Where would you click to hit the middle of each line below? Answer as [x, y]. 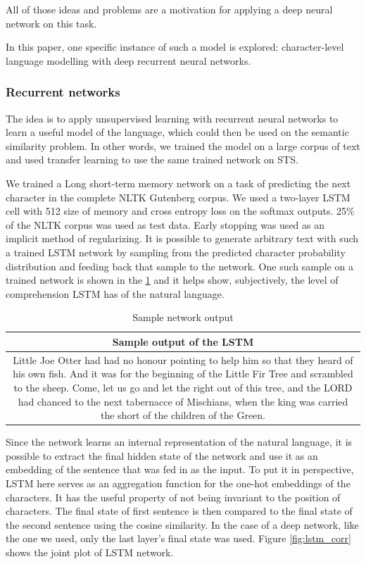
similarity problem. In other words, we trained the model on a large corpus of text [183, 145]
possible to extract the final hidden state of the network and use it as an [162, 455]
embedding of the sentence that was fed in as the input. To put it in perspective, [180, 469]
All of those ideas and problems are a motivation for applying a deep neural [169, 9]
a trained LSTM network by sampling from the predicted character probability [176, 252]
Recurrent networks [63, 92]
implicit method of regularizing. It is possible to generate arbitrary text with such [182, 238]
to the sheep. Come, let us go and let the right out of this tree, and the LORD [183, 387]
